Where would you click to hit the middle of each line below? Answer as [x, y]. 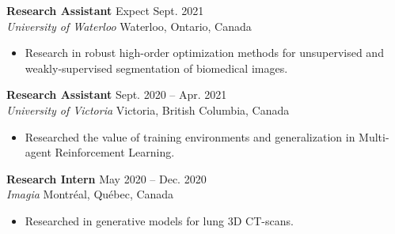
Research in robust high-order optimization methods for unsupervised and [204, 53]
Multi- [374, 136]
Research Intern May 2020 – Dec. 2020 [106, 178]
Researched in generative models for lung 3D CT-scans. [159, 220]
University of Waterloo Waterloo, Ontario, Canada [129, 26]
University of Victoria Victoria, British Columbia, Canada [148, 109]
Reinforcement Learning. [115, 152]
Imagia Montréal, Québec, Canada [90, 194]
